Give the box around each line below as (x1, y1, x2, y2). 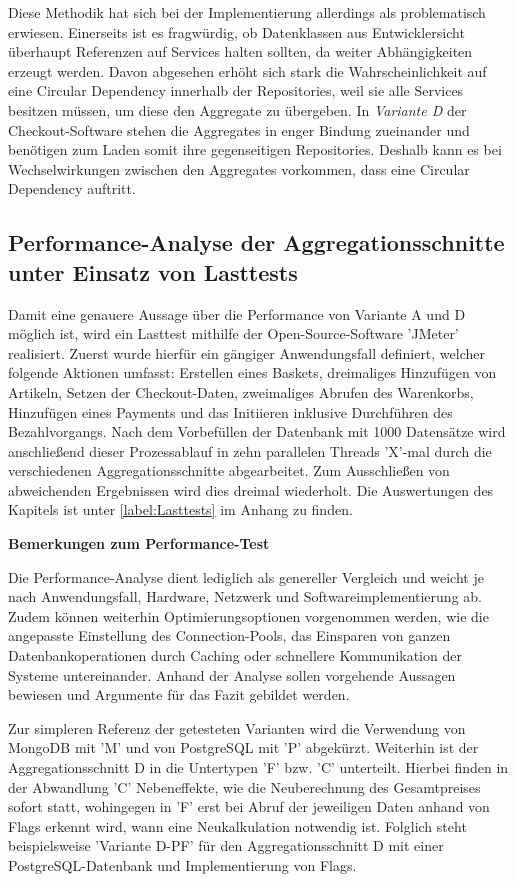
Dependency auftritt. (8, 178, 136, 199)
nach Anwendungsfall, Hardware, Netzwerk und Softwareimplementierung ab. (8, 586, 482, 607)
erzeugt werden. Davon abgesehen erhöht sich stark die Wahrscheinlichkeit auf (8, 60, 487, 81)
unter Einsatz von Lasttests (8, 256, 298, 287)
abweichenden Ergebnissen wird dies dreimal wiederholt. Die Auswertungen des (8, 479, 494, 500)
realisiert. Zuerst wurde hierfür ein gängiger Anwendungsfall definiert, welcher (8, 342, 486, 363)
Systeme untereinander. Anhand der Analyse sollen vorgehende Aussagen (8, 664, 456, 685)
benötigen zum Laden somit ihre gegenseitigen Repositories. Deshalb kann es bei (8, 139, 502, 160)
